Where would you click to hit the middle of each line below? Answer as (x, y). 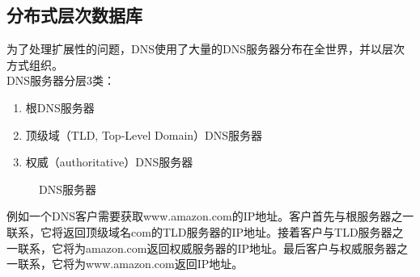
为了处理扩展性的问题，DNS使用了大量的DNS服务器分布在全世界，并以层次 (206, 49)
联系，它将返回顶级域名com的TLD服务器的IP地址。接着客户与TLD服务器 (199, 231)
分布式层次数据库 (74, 15)
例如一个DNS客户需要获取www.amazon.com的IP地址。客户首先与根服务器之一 (210, 216)
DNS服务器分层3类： (61, 80)
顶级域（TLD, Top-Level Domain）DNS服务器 (144, 134)
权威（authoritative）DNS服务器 (109, 162)
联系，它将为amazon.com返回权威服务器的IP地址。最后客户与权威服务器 (207, 248)
